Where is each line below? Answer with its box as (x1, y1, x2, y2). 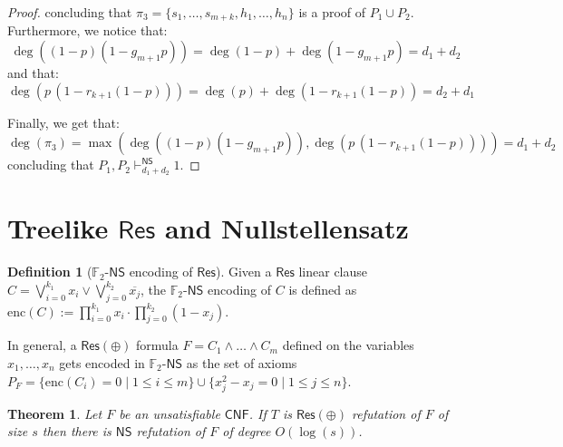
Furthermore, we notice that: (7, 21, 168, 40)
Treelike (7, 209, 109, 247)
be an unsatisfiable (119, 403, 220, 423)
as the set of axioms (186, 354, 297, 372)
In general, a (7, 335, 77, 355)
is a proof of (298, 3, 366, 21)
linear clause (298, 262, 368, 281)
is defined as (288, 279, 357, 298)
